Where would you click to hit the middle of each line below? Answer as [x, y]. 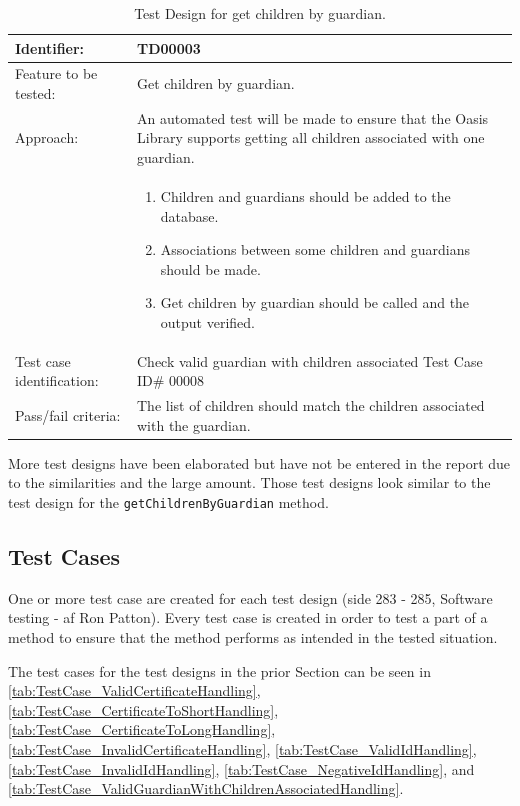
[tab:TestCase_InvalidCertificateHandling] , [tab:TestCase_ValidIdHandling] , [242, 749]
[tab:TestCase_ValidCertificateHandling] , [134, 690]
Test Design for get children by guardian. [260, 13]
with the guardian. [193, 424]
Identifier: [50, 47]
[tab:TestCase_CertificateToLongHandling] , [142, 729]
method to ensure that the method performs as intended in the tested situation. [253, 637]
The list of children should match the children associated [310, 405]
